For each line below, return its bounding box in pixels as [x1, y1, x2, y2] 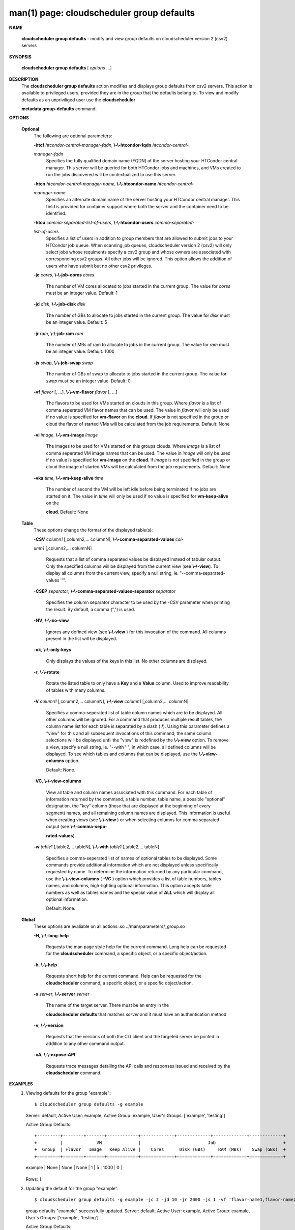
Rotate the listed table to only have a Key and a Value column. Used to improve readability [46, 680, 229, 686]
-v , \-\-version [33, 1022, 64, 1028]
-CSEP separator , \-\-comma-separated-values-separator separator [33, 588, 176, 594]
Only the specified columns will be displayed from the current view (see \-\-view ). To [46, 563, 219, 569]
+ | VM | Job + [34, 1139, 286, 1145]
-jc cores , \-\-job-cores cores [33, 272, 94, 278]
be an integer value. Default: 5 [46, 319, 108, 325]
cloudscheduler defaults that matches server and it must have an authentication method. [46, 1011, 228, 1017]
